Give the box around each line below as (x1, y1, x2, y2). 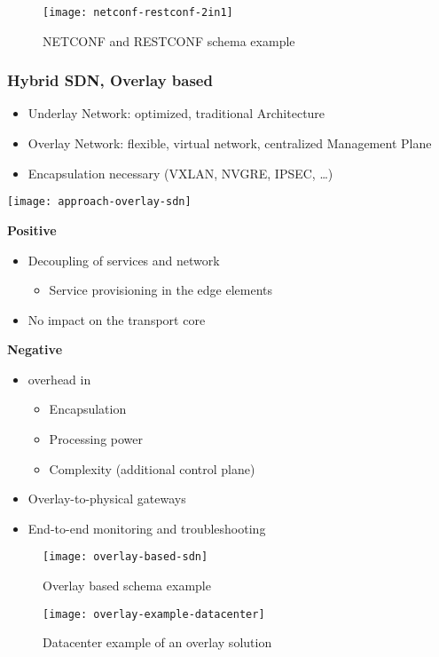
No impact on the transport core (27, 310, 206, 328)
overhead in (27, 369, 91, 388)
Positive (7, 220, 57, 239)
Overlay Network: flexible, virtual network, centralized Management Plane (27, 134, 432, 153)
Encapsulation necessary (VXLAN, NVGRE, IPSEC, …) (27, 163, 333, 182)
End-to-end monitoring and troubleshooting (27, 518, 266, 537)
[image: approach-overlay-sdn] (7, 195, 192, 209)
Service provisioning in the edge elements (49, 281, 273, 299)
